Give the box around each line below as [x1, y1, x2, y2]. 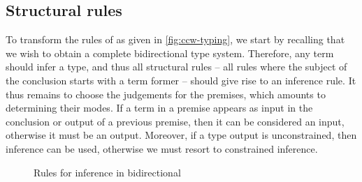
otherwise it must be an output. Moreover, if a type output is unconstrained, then [6, 128, 357, 142]
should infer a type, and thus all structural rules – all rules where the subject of [6, 59, 347, 74]
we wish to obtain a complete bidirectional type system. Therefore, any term [6, 45, 334, 60]
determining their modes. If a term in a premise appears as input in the [6, 100, 313, 115]
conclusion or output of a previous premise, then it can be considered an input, [6, 114, 345, 128]
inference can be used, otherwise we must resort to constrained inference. [6, 141, 318, 156]
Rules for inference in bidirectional [34, 165, 181, 179]
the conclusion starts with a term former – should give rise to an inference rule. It [6, 73, 356, 87]
